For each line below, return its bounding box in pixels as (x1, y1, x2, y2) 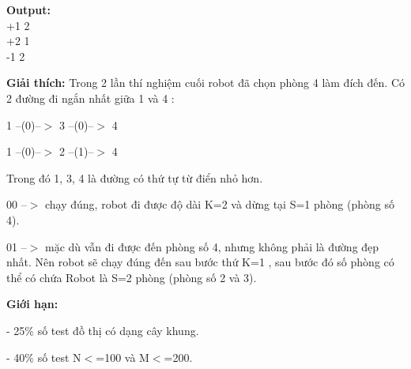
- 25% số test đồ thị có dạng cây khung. (6, 322, 199, 338)
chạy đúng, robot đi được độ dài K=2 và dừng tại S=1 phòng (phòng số (44, 196, 394, 213)
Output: (6, 2, 51, 17)
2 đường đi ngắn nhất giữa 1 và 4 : (6, 89, 175, 106)
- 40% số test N (6, 348, 81, 365)
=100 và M (96, 348, 149, 365)
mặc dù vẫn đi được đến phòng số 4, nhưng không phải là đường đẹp (44, 238, 379, 254)
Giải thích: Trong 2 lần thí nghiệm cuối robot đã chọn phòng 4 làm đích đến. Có (6, 74, 405, 91)
